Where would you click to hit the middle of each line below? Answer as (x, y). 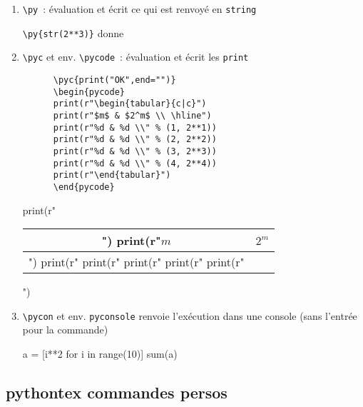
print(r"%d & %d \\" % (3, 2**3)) (135, 151)
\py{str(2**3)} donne (73, 32)
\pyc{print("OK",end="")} (114, 80)
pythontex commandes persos (117, 392)
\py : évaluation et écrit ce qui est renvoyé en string (139, 9)
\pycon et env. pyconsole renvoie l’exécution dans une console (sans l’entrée (190, 315)
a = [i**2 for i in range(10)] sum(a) (100, 353)
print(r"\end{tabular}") (112, 175)
